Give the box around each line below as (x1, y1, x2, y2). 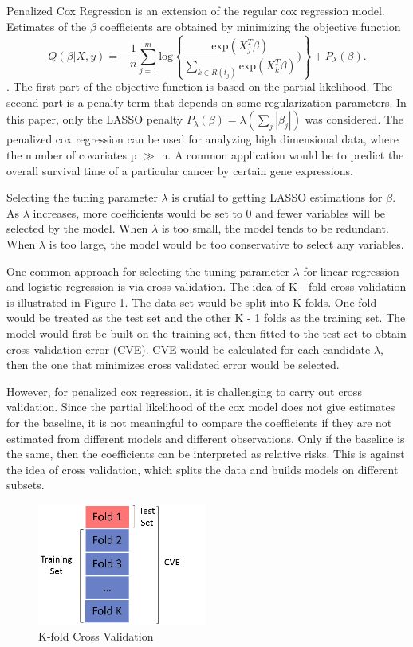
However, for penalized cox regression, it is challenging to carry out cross (6, 382, 362, 399)
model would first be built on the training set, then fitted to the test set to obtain (6, 325, 407, 341)
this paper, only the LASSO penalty (6, 111, 183, 127)
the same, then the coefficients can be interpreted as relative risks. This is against (6, 445, 405, 462)
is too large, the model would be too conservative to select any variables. (49, 236, 404, 253)
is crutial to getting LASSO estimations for (171, 189, 383, 206)
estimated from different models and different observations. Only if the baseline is (6, 429, 405, 446)
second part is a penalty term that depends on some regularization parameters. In (6, 93, 407, 110)
